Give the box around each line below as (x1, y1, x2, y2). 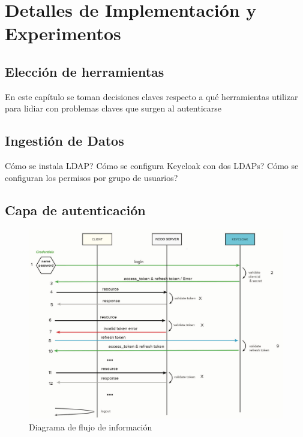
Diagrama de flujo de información (29, 421, 152, 433)
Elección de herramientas (5, 62, 164, 80)
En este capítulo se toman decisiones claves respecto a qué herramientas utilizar (5, 90, 298, 103)
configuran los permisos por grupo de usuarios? (5, 171, 178, 183)
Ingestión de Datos (5, 131, 124, 150)
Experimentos (5, 21, 121, 46)
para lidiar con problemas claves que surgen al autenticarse (5, 102, 221, 114)
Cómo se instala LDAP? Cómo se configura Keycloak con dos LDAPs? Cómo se (5, 159, 299, 172)
